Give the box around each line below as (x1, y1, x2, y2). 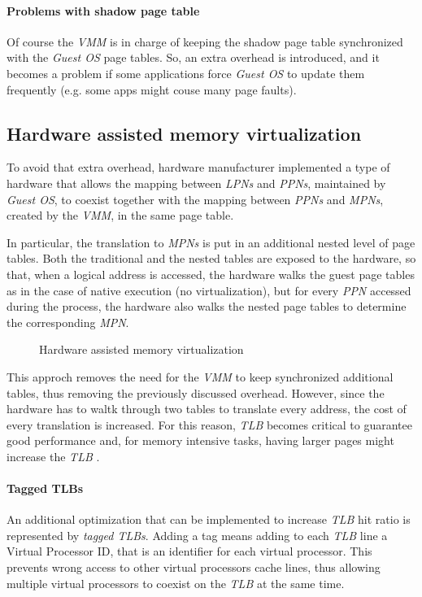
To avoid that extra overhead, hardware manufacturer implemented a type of (7, 159, 390, 176)
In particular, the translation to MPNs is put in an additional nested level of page (7, 233, 415, 251)
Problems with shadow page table (7, 2, 200, 19)
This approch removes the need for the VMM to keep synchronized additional (7, 368, 394, 385)
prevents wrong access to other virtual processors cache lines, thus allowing (7, 559, 381, 576)
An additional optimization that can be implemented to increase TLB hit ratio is (7, 511, 411, 528)
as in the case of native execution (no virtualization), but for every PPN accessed (7, 281, 411, 298)
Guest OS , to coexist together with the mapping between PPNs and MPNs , (7, 190, 384, 207)
